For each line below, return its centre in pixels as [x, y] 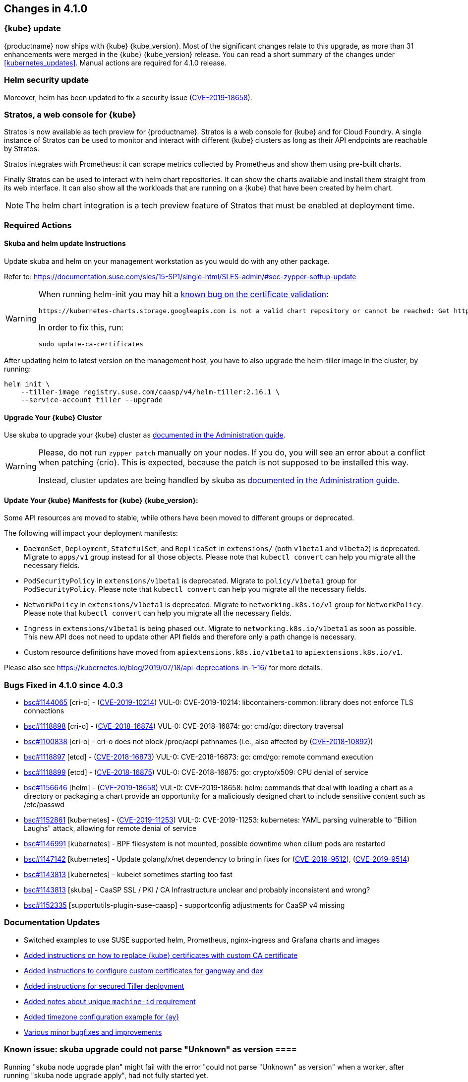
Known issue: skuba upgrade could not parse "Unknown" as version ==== [150, 1050]
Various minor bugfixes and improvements [93, 1032]
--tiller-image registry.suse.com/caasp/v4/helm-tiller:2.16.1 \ [150, 392]
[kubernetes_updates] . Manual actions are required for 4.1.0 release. [115, 63]
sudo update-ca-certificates [91, 344]
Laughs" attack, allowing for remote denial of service [110, 828]
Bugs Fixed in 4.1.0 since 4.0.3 [64, 685]
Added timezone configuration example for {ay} [102, 1017]
